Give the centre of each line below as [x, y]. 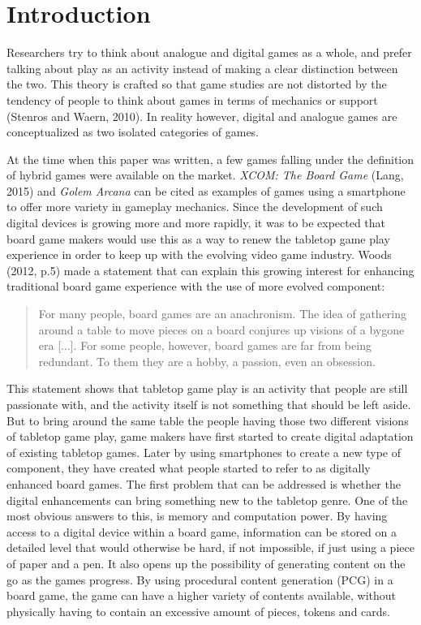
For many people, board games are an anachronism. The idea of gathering [223, 314]
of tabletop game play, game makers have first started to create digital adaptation [210, 436]
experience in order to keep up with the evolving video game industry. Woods [199, 254]
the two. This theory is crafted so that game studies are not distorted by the [197, 84]
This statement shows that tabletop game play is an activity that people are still [207, 388]
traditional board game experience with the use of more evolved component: [196, 286]
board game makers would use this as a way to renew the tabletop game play [198, 238]
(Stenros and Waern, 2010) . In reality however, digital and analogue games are [202, 116]
